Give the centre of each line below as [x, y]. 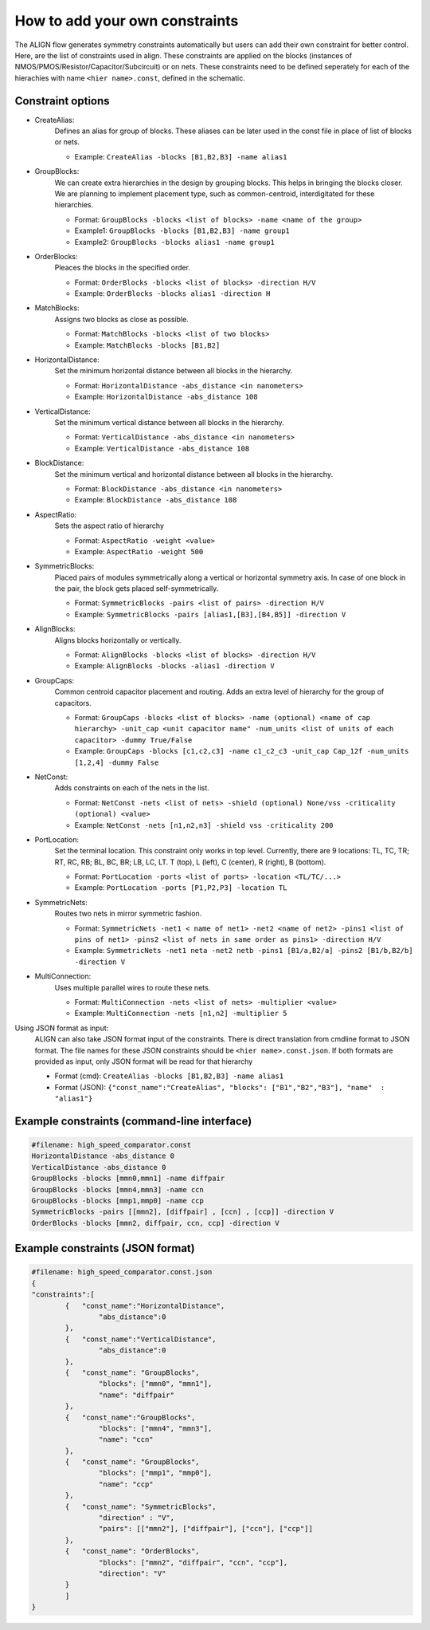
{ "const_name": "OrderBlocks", [132, 1551]
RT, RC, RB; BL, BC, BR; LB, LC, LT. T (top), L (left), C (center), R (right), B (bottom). [190, 862]
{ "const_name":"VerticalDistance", [141, 1339]
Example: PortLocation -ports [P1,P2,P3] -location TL [181, 888]
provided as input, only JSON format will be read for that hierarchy [144, 1061]
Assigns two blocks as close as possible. [121, 319]
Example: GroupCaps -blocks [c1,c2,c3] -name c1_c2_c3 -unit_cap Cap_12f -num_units [242, 751]
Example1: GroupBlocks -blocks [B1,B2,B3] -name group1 [182, 230]
